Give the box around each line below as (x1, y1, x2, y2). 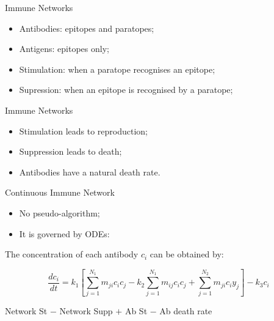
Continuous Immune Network (5, 186, 115, 199)
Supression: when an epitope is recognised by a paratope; (19, 83, 233, 96)
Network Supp (59, 304, 113, 317)
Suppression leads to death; (19, 145, 122, 158)
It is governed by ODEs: (19, 227, 110, 240)
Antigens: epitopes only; (19, 42, 109, 55)
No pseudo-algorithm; (19, 206, 100, 219)
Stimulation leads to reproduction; (19, 124, 148, 137)
